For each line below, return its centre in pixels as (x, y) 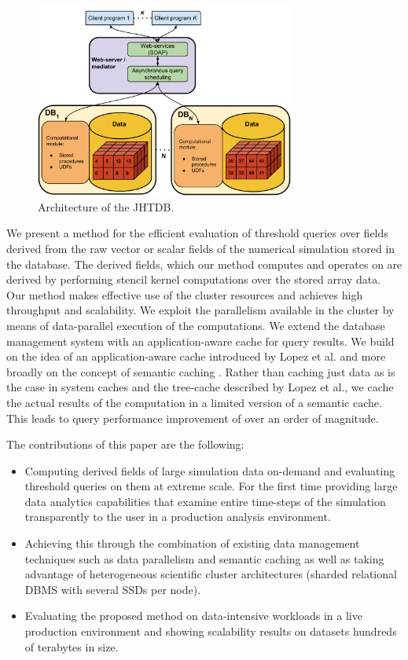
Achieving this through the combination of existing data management (192, 543)
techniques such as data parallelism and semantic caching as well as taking (204, 558)
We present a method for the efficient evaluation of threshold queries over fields (197, 233)
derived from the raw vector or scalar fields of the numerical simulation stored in (201, 248)
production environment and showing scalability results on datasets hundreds (211, 631)
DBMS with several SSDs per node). (113, 589)
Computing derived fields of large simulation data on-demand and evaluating (210, 470)
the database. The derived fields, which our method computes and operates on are (204, 264)
